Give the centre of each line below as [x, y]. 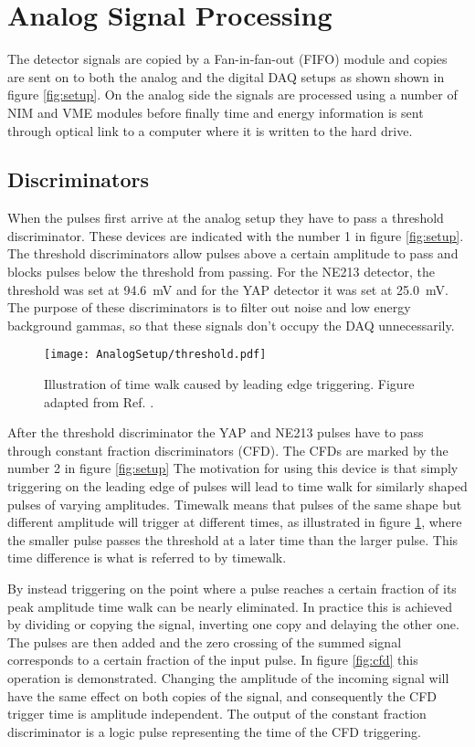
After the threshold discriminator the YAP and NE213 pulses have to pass [216, 432]
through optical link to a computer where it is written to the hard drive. [210, 130]
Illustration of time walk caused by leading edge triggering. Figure [229, 384]
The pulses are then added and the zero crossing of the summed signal [205, 642]
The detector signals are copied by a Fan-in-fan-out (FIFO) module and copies [227, 59]
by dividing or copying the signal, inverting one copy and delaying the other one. [233, 624]
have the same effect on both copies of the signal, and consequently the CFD [222, 695]
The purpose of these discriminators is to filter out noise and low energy [209, 307]
